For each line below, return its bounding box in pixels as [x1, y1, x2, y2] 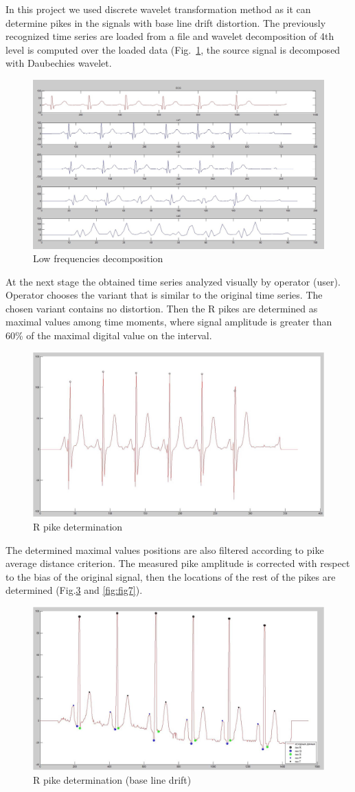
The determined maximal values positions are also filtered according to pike [5, 542, 324, 557]
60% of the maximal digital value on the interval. [5, 328, 212, 343]
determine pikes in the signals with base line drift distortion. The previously [5, 15, 326, 30]
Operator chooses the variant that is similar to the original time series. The [5, 288, 323, 302]
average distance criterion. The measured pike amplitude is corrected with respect [5, 556, 350, 570]
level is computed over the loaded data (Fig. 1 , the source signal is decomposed [5, 42, 341, 56]
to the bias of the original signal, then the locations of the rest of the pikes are [5, 569, 336, 584]
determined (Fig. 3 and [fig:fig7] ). [5, 583, 143, 597]
